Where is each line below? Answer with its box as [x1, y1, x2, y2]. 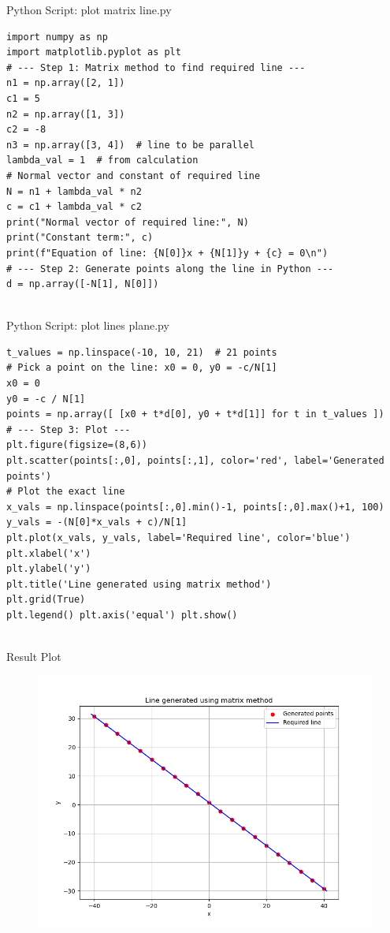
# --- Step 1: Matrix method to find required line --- [6, 62, 306, 73]
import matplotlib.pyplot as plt [6, 47, 181, 58]
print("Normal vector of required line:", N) [6, 216, 249, 228]
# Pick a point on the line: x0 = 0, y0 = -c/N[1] [6, 362, 277, 374]
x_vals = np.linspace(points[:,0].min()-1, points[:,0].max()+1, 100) [6, 501, 384, 513]
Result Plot [6, 648, 61, 665]
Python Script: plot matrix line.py [6, 2, 172, 17]
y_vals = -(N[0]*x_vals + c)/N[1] [6, 517, 188, 528]
